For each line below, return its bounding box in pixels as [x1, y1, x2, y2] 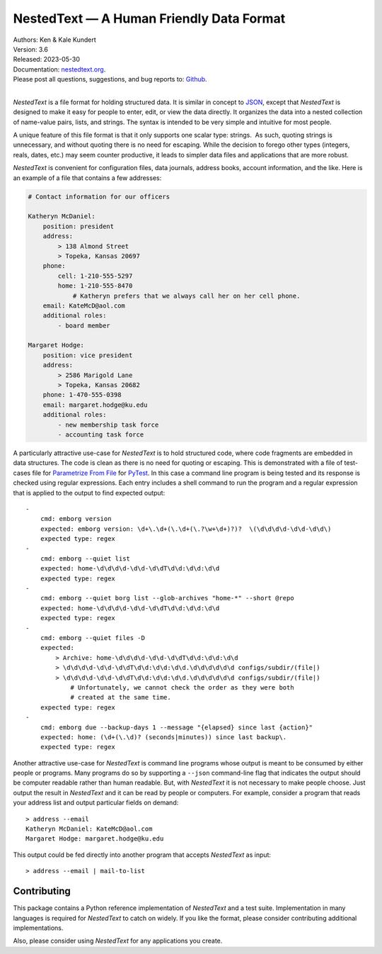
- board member [57, 321, 111, 330]
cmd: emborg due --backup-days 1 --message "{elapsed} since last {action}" [40, 723, 313, 731]
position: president [42, 222, 115, 230]
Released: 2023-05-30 [13, 55, 81, 64]
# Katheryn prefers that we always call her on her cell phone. [72, 291, 301, 300]
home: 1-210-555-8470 [57, 282, 133, 290]
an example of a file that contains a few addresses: [13, 174, 162, 182]
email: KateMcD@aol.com [42, 301, 125, 310]
